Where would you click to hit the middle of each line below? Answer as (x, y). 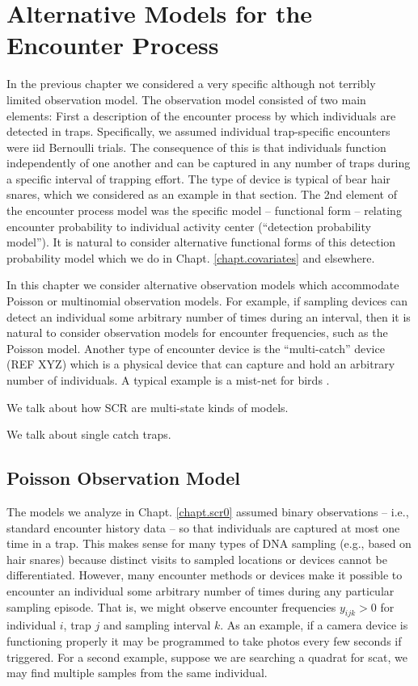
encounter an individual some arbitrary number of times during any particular (201, 590)
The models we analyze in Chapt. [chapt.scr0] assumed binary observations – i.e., (208, 511)
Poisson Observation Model (123, 478)
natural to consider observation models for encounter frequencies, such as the (197, 332)
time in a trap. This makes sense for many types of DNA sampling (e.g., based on (209, 543)
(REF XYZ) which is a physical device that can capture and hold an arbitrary (201, 364)
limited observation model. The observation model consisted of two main (186, 99)
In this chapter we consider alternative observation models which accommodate (203, 285)
